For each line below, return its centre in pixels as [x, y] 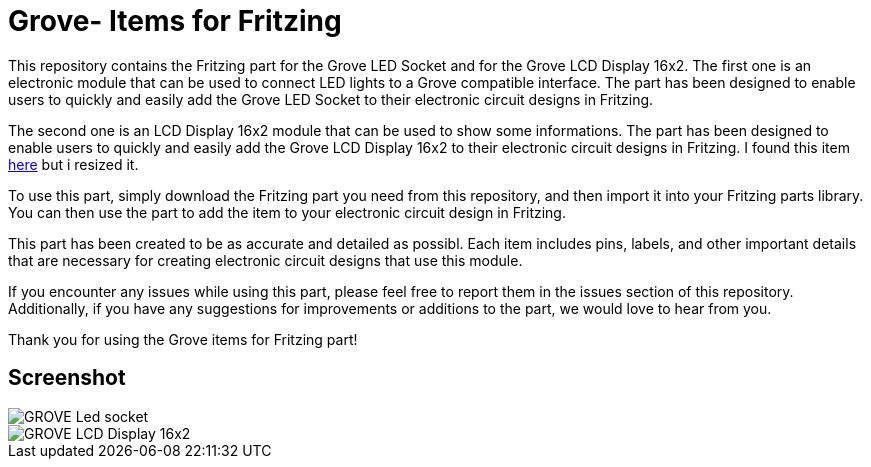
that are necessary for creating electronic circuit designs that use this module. [265, 260]
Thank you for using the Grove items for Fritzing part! [183, 339]
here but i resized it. [73, 164]
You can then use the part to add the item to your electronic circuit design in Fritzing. [287, 212]
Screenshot [67, 378]
